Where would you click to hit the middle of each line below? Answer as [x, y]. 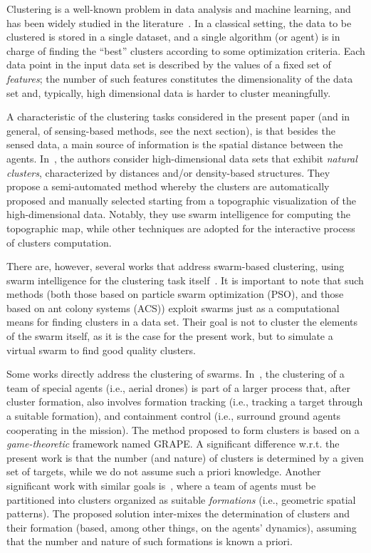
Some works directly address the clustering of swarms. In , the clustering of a [176, 374]
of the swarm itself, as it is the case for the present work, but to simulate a [170, 336]
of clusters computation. [59, 242]
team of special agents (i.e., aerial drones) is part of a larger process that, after [178, 387]
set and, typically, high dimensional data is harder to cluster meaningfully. [169, 92]
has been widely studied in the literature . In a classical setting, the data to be [179, 22]
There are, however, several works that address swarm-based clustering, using [176, 266]
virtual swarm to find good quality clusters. [101, 350]
